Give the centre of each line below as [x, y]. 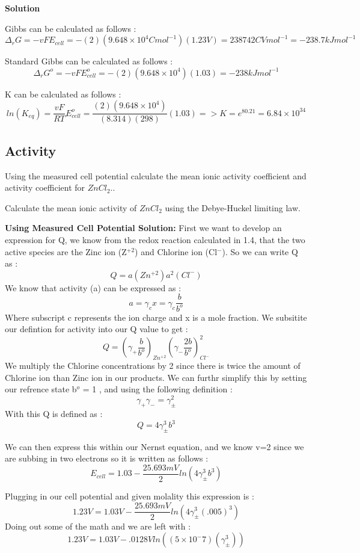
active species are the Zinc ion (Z [66, 251]
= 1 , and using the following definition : [157, 389]
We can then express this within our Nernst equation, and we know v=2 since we [154, 446]
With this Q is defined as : [54, 413]
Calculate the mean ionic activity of [71, 207]
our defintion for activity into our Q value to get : [96, 329]
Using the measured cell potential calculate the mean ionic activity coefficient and [156, 175]
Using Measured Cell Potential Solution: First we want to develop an [143, 228]
